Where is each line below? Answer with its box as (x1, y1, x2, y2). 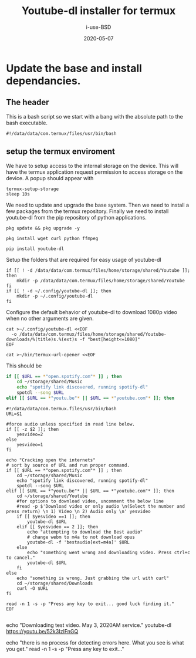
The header (6, 97, 49, 107)
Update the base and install (6, 62, 143, 75)
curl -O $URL (16, 585, 49, 591)
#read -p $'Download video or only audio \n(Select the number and (16, 503, 185, 509)
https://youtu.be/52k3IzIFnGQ (6, 627, 79, 635)
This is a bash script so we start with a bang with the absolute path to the (6, 113, 183, 120)
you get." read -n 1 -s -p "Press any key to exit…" (6, 645, 124, 652)
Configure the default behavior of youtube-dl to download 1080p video (6, 308, 178, 315)
